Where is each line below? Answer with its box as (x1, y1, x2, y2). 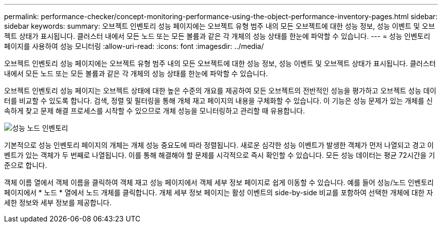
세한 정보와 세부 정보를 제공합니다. (4, 198, 112, 207)
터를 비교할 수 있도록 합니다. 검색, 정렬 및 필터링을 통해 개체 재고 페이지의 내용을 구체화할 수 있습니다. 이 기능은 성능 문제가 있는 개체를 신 (4, 96, 433, 105)
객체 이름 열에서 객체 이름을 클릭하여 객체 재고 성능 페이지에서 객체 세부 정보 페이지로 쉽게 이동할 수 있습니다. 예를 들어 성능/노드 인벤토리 (4, 178, 434, 187)
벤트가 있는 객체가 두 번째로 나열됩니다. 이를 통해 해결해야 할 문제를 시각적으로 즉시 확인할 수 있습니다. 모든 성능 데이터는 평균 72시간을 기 (4, 151, 435, 159)
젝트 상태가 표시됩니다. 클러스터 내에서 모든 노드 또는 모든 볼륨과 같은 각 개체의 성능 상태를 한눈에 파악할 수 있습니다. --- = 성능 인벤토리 (4, 32, 430, 40)
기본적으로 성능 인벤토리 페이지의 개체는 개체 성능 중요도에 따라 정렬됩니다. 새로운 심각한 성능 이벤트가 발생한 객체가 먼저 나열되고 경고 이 (4, 141, 434, 149)
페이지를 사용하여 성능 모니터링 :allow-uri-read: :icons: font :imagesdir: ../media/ (4, 42, 264, 50)
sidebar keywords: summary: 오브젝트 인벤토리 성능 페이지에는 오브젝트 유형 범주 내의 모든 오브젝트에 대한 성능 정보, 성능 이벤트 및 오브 (4, 22, 435, 30)
